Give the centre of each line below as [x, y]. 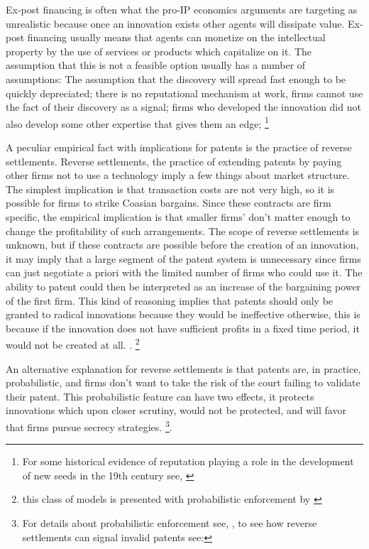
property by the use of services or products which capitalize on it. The [159, 51]
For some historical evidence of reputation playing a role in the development [188, 461]
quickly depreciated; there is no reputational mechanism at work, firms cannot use [184, 93]
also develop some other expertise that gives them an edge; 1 [137, 122]
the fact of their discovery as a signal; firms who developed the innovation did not [183, 107]
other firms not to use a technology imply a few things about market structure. [178, 175]
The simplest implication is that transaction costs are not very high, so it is [170, 189]
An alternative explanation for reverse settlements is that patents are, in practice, [183, 368]
